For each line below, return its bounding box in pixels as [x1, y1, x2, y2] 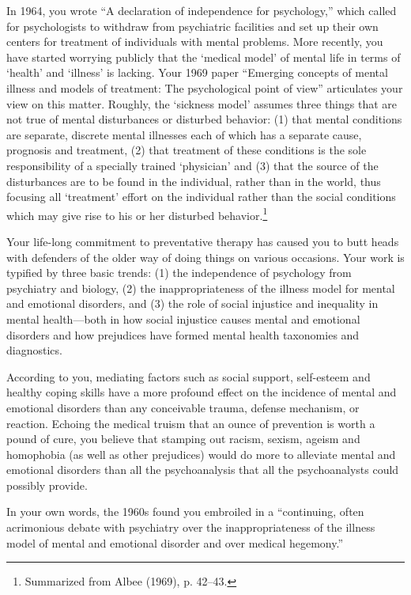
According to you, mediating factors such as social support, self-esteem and [6, 368, 371, 385]
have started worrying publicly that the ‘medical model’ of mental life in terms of [6, 48, 401, 65]
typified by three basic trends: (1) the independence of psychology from [6, 264, 352, 281]
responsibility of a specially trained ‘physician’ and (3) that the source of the [6, 157, 379, 173]
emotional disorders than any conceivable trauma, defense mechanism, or [6, 399, 360, 415]
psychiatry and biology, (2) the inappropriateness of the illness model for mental [6, 279, 395, 296]
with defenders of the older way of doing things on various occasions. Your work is [6, 248, 405, 265]
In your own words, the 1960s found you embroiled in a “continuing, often [6, 503, 364, 520]
